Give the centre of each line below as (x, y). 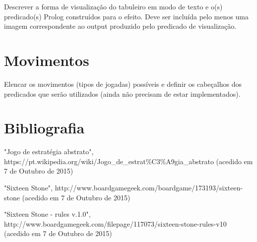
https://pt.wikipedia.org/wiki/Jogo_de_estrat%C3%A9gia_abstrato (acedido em (128, 161)
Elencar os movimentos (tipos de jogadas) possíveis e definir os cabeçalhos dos (123, 84)
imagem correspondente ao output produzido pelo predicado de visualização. (120, 26)
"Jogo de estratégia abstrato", (49, 151)
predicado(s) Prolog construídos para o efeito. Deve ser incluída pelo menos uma (126, 16)
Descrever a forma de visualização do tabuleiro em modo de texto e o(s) (113, 6)
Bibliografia (44, 128)
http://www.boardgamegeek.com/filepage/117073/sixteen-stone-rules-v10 (115, 223)
